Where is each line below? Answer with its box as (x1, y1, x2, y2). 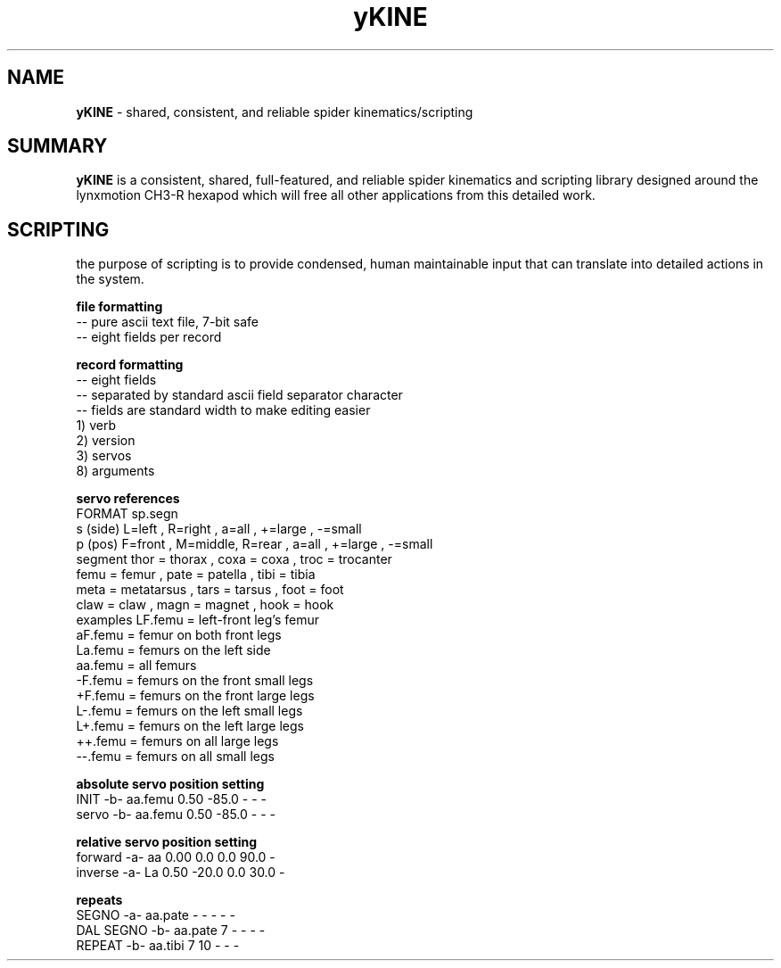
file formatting (76, 299, 163, 315)
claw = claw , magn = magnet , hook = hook (76, 597, 334, 613)
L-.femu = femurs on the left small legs (76, 703, 303, 719)
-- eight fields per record (76, 329, 222, 345)
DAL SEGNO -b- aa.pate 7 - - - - (76, 922, 266, 939)
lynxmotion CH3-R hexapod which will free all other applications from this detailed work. (76, 187, 596, 203)
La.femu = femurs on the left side (76, 642, 271, 658)
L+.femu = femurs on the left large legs (76, 718, 304, 734)
